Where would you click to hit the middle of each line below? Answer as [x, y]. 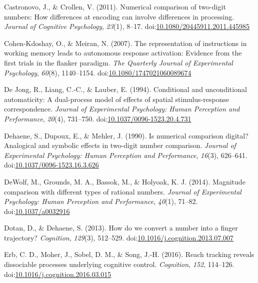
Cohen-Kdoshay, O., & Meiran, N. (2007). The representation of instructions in [125, 43]
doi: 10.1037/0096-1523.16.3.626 [51, 165]
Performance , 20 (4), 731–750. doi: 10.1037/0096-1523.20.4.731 [98, 118]
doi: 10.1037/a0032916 [37, 211]
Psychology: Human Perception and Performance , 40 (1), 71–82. [101, 201]
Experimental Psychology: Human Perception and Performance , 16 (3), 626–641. [126, 155]
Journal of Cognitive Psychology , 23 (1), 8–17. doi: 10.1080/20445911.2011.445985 [127, 26]
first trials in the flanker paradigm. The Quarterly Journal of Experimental [118, 62]
